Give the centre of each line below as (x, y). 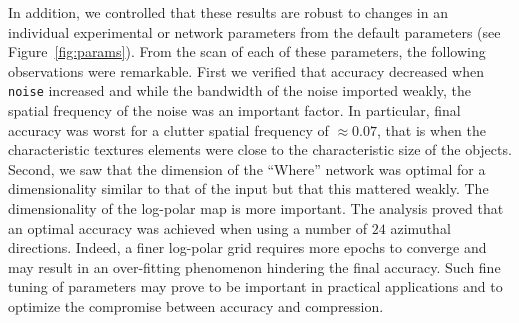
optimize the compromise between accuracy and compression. (196, 305)
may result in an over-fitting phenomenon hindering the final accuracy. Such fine (254, 266)
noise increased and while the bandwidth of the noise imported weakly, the (240, 90)
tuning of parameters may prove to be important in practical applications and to (255, 286)
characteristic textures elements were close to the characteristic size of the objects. (260, 149)
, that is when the (431, 129)
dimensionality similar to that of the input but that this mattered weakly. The (248, 188)
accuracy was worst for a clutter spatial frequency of (168, 129)
